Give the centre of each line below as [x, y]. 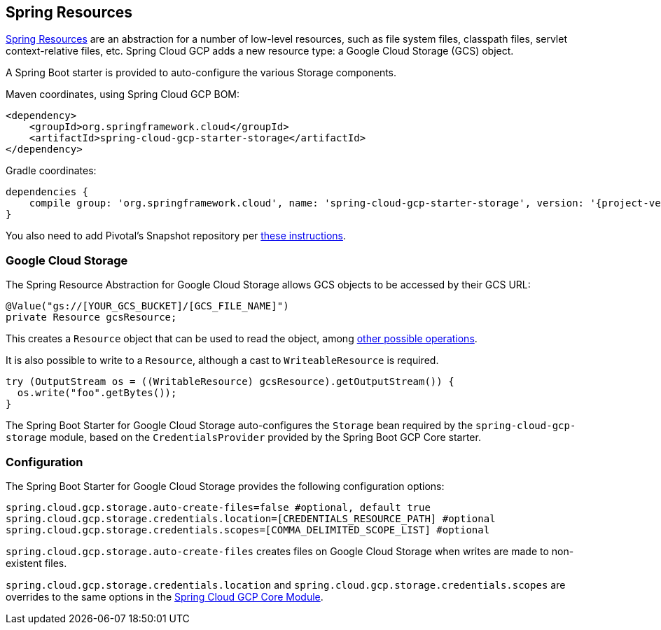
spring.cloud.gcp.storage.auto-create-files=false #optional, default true [218, 507]
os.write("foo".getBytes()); [97, 393]
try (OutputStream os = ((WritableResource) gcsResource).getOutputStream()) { [230, 382]
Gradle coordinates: [51, 171]
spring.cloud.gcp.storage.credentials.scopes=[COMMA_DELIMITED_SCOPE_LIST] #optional [248, 530]
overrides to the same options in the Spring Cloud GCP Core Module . [165, 596]
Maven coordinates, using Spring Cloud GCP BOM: [123, 94]
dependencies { [47, 192]
